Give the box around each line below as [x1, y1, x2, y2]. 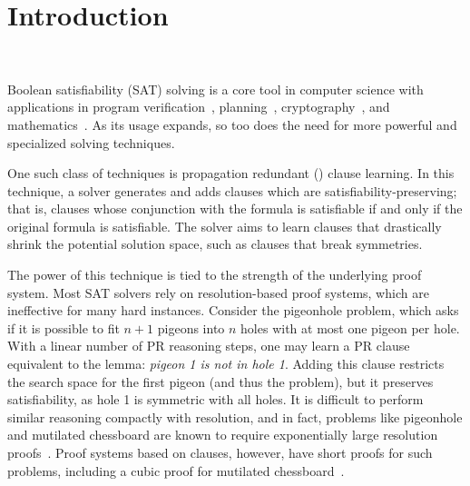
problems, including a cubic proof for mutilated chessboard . [7, 461, 345, 480]
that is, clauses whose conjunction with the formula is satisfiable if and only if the [7, 199, 463, 218]
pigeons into [157, 318, 225, 337]
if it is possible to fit [7, 318, 120, 337]
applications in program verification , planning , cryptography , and [7, 97, 390, 116]
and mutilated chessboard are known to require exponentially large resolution [7, 425, 438, 444]
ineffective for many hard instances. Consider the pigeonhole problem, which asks [7, 301, 459, 320]
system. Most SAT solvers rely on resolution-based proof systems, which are [7, 283, 429, 302]
